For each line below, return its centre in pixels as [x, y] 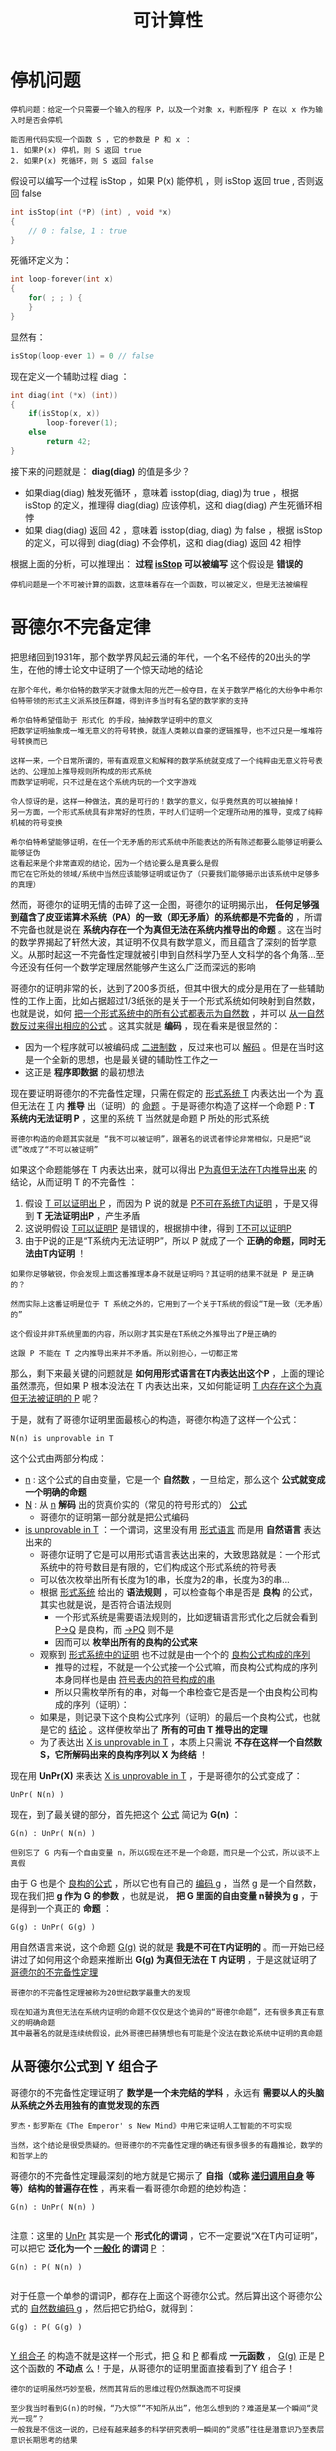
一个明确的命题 [55, 1492]
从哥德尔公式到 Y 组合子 [84, 2066]
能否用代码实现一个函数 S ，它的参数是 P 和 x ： [101, 139]
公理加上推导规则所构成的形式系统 [92, 771]
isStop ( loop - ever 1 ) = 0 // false [82, 356]
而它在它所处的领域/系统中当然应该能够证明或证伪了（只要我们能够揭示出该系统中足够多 [165, 874]
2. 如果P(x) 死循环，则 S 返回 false [82, 161]
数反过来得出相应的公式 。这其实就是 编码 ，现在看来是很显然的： [145, 1025]
